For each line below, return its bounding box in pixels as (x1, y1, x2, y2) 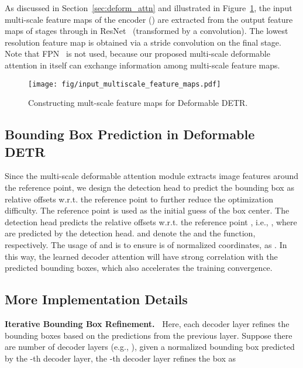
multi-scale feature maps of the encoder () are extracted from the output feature (5, 13, 293, 25)
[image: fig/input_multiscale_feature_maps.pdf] (28, 80, 221, 88)
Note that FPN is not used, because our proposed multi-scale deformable (5, 47, 270, 60)
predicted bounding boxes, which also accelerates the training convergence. (5, 262, 273, 274)
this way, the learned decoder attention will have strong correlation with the (5, 250, 278, 262)
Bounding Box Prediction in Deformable (5, 125, 255, 143)
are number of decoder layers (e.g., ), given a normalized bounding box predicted (5, 341, 295, 353)
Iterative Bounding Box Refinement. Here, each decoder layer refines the (5, 317, 290, 329)
